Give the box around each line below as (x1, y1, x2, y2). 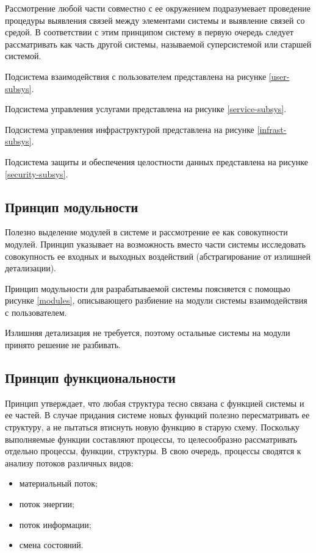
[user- (268, 70, 290, 82)
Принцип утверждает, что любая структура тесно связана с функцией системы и (5, 396, 304, 409)
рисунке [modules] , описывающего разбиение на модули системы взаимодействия (5, 294, 307, 307)
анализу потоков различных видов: (5, 456, 134, 469)
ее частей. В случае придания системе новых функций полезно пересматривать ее (5, 409, 310, 421)
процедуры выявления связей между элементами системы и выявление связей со (5, 13, 305, 26)
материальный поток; (19, 477, 98, 490)
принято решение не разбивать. (5, 338, 121, 351)
